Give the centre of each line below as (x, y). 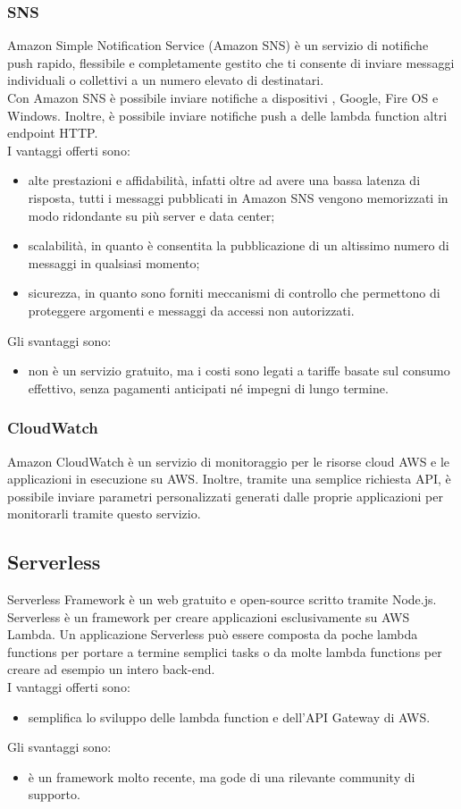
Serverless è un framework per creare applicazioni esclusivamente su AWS (209, 616)
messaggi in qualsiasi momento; (114, 262)
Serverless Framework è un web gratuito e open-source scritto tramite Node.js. (222, 599)
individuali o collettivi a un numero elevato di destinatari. (166, 80)
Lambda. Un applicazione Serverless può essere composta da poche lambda (213, 634)
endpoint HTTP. (53, 133)
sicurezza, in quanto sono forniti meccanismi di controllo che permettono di (234, 293)
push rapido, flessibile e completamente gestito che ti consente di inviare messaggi (231, 62)
